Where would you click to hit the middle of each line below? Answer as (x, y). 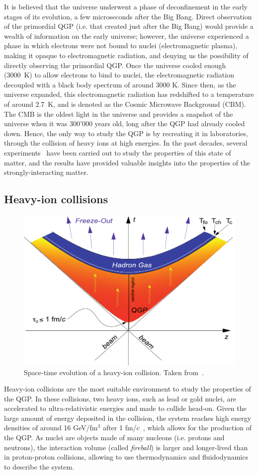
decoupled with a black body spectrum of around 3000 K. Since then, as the (120, 84)
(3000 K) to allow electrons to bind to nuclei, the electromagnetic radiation (119, 75)
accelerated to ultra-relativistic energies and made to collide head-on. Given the (125, 408)
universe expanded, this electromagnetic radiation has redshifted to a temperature (129, 94)
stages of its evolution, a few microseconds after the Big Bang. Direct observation (128, 16)
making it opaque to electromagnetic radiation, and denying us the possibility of (126, 55)
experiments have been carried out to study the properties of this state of (118, 152)
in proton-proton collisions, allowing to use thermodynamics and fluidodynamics (126, 457)
